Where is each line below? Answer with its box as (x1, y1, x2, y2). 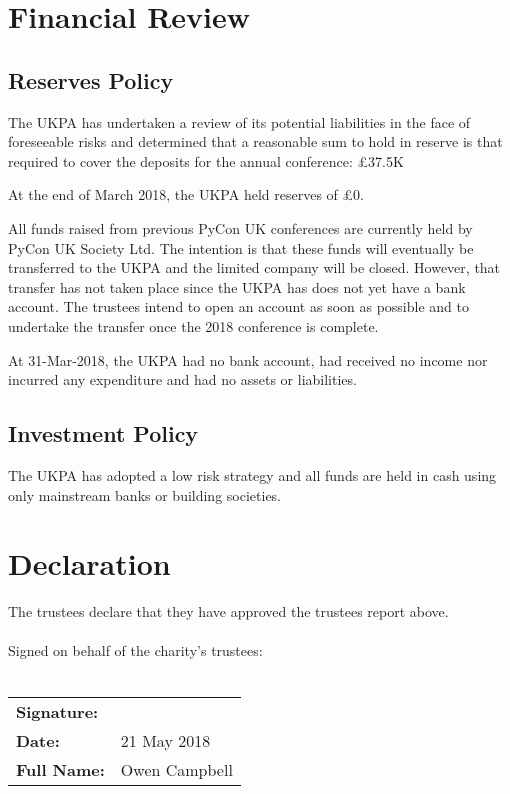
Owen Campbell (120, 757, 233, 781)
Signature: (16, 699, 99, 723)
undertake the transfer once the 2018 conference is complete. (8, 315, 379, 336)
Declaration (8, 543, 171, 584)
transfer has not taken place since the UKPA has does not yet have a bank (8, 276, 466, 297)
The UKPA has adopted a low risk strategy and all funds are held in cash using (8, 464, 497, 485)
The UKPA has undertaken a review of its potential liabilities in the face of (8, 111, 471, 132)
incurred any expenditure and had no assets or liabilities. (8, 369, 357, 390)
